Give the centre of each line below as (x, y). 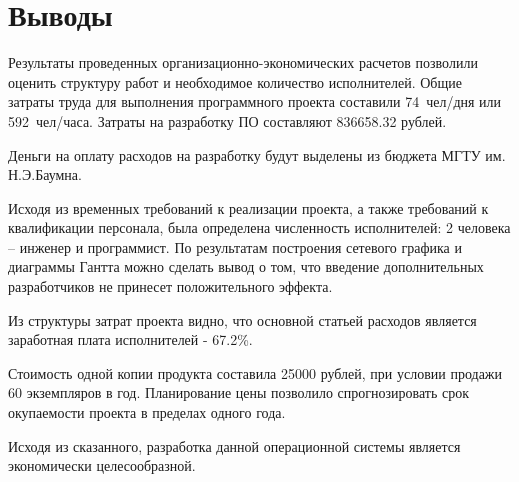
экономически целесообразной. (102, 465)
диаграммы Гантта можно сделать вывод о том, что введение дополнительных (246, 266)
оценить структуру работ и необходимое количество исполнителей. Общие (235, 81)
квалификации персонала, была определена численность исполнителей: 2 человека (259, 227)
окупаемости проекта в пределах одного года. (147, 412)
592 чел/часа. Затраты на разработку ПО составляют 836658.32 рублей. (227, 120)
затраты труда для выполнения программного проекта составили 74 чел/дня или (255, 101)
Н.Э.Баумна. (45, 174)
